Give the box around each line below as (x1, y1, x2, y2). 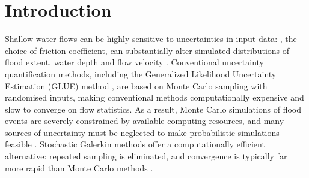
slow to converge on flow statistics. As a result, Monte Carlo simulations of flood (5, 102, 302, 115)
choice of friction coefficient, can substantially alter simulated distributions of (5, 44, 290, 56)
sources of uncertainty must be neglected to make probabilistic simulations (5, 126, 280, 138)
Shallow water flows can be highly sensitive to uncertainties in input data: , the (5, 32, 297, 45)
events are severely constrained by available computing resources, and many (5, 114, 284, 127)
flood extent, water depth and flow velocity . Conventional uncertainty (5, 56, 265, 68)
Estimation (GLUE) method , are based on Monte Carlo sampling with (5, 79, 268, 92)
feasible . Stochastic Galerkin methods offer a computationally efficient (5, 138, 265, 150)
